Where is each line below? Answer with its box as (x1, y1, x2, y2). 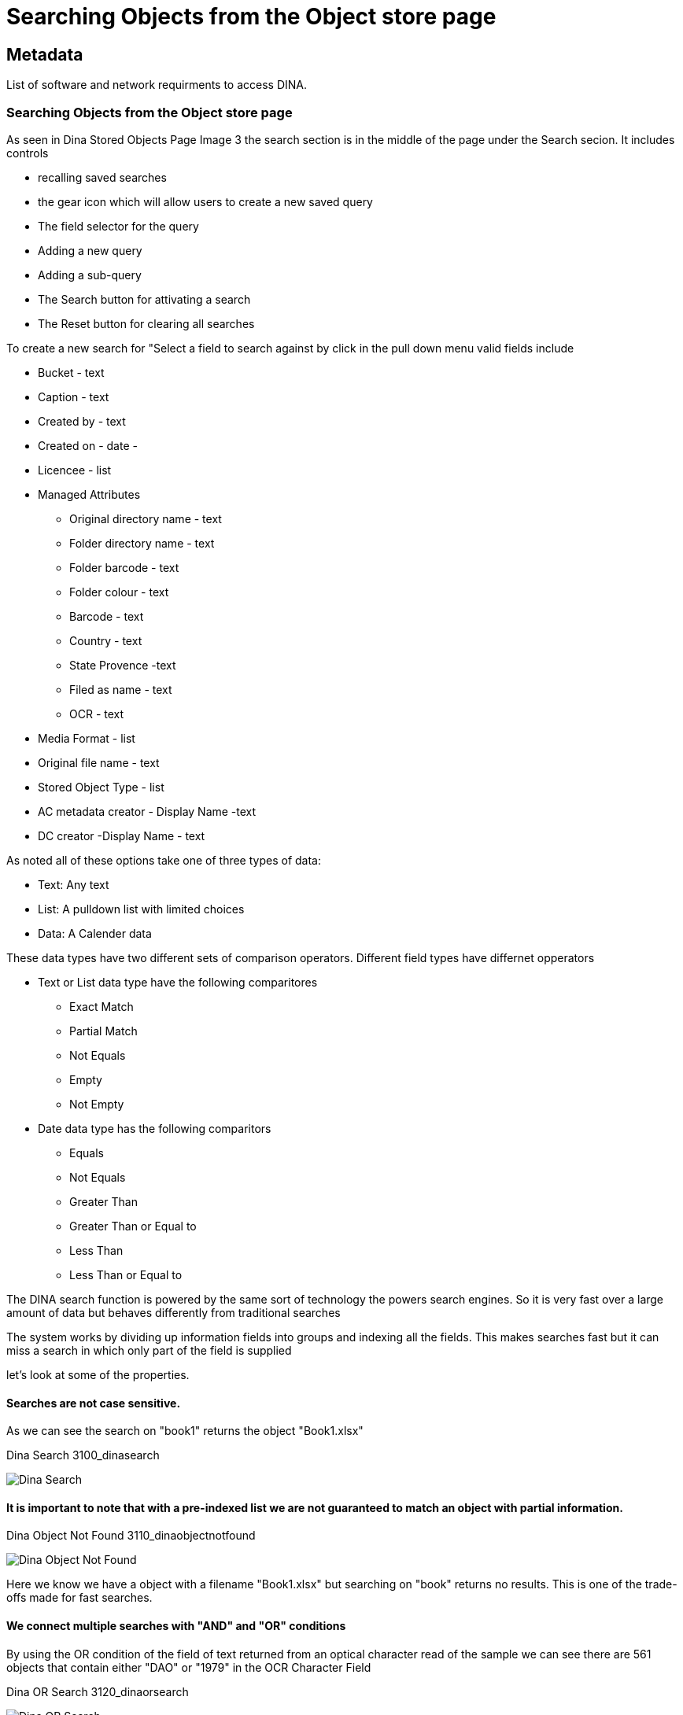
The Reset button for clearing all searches (38, 316, 255, 330)
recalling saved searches (38, 170, 167, 184)
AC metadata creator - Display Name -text (38, 804, 257, 818)
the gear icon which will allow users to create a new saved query (38, 194, 373, 208)
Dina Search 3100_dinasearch (6, 1448, 160, 1462)
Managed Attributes (38, 487, 141, 501)
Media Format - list (38, 731, 135, 745)
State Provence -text (69, 658, 176, 672)
